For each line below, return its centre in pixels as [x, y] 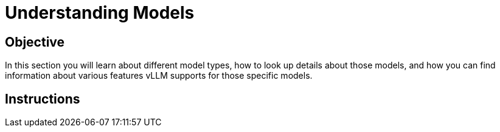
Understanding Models [100, 13]
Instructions [43, 99]
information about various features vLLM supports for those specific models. [159, 76]
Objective [35, 42]
